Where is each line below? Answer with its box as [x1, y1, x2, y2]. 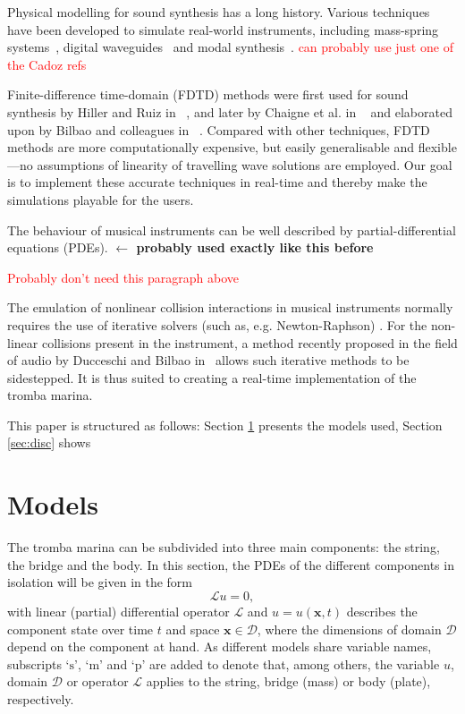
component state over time [7, 619, 154, 638]
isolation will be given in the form [7, 573, 193, 591]
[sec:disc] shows [7, 433, 91, 452]
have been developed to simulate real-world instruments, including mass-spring [7, 20, 439, 38]
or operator [66, 672, 129, 691]
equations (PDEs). [7, 238, 108, 257]
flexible [418, 138, 457, 157]
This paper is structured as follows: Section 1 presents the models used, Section [7, 415, 443, 434]
